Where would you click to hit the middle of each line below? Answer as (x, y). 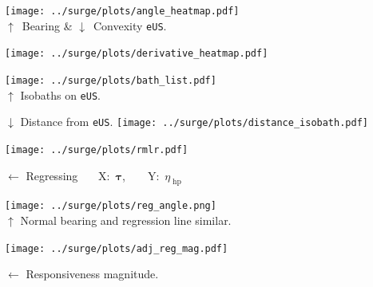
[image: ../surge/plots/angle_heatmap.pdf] (122, 11)
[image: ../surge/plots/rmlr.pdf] (97, 149)
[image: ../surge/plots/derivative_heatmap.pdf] (137, 54)
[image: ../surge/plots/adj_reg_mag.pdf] (117, 248)
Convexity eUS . (130, 25)
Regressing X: (68, 175)
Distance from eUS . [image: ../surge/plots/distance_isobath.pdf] (194, 122)
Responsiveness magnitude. (92, 274)
